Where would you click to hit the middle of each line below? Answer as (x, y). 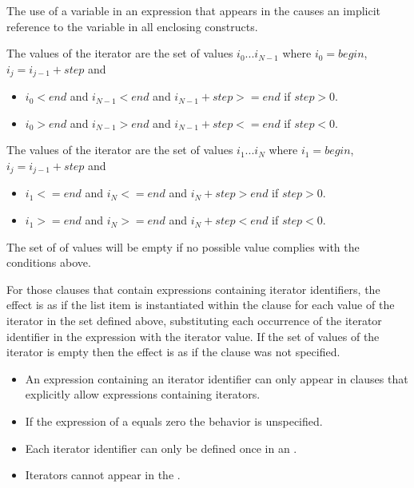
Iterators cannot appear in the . (103, 475)
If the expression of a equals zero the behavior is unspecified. (174, 421)
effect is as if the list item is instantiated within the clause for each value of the (201, 305)
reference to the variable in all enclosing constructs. (132, 26)
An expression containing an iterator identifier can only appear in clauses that (217, 378)
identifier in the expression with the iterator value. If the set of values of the (193, 336)
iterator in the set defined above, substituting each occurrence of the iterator (194, 321)
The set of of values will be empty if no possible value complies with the (183, 246)
